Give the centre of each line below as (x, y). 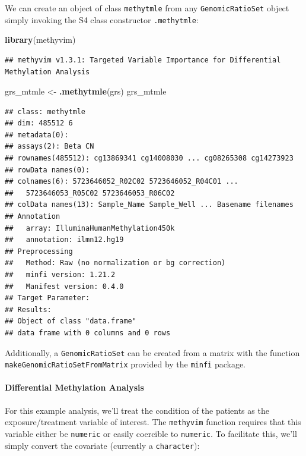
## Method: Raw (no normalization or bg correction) (115, 263)
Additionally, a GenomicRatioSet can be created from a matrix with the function (152, 352)
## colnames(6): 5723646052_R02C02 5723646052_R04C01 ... (122, 182)
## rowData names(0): (47, 170)
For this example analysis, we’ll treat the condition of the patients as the (137, 410)
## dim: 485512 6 (39, 123)
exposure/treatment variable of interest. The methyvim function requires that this (153, 422)
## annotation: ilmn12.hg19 (64, 240)
